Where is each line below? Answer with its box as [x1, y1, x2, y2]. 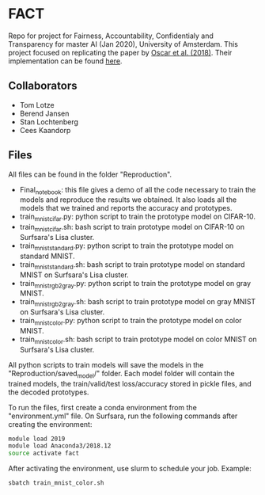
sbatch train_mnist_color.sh [8, 479, 104, 487]
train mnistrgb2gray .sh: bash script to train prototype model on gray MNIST [19, 297, 256, 309]
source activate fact [8, 449, 80, 458]
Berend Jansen [19, 109, 70, 118]
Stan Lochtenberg [19, 116, 79, 127]
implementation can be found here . [8, 56, 123, 66]
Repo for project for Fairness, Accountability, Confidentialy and [8, 31, 214, 40]
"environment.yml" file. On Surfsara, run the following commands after [8, 411, 238, 421]
